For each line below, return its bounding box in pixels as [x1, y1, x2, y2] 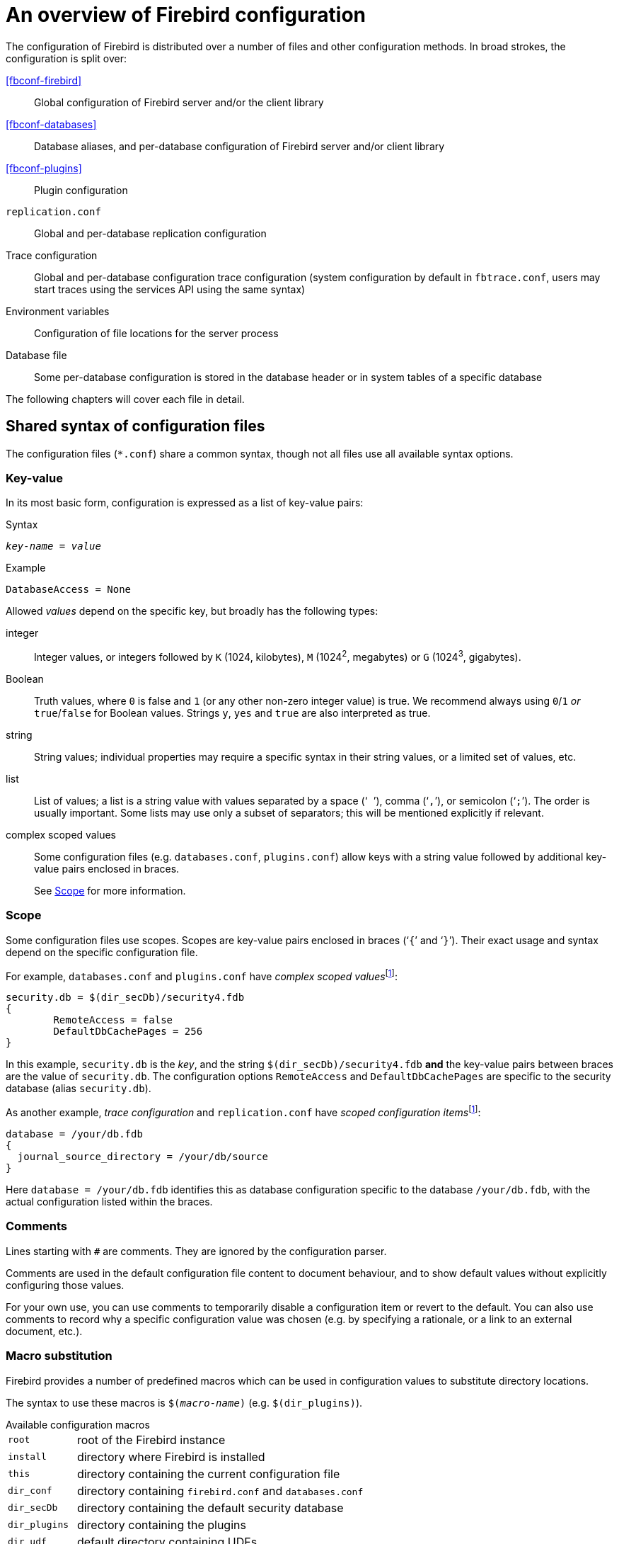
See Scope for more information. [34, 885, 186, 897]
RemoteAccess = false [53, 1014, 173, 1026]
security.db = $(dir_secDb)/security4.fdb [6, 992, 245, 1004]
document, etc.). [6, 1324, 83, 1337]
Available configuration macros [6, 1418, 150, 1431]
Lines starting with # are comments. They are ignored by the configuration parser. [6, 1244, 387, 1257]
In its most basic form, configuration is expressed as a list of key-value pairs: [6, 496, 364, 509]
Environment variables [6, 305, 110, 317]
